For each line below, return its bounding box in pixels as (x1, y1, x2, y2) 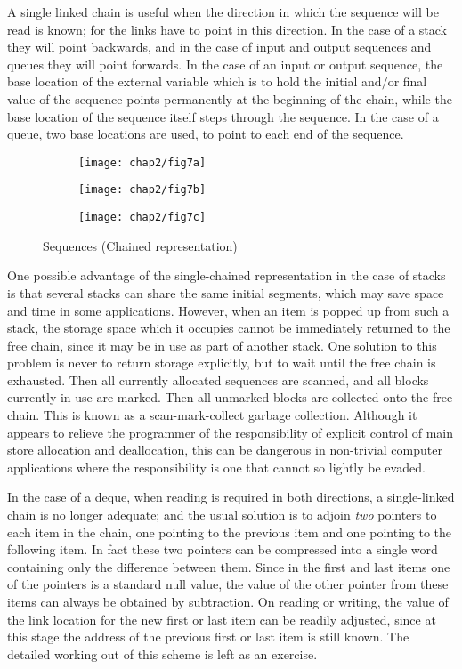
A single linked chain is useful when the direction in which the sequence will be (7, 3, 439, 20)
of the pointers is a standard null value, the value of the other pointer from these (7, 575, 449, 593)
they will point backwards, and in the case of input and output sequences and (7, 37, 432, 56)
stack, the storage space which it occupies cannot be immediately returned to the (7, 318, 450, 337)
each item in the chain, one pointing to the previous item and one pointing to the (7, 522, 452, 541)
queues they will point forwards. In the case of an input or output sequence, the (7, 54, 443, 73)
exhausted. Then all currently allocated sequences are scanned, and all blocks (7, 370, 429, 389)
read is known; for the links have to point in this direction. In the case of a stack (7, 20, 447, 38)
